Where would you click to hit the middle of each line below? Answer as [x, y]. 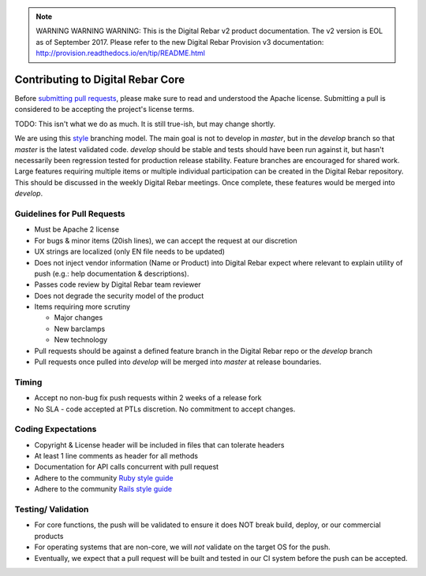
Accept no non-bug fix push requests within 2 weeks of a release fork [148, 398]
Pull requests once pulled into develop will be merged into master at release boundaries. [178, 362]
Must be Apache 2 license [77, 229]
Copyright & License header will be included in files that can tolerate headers [159, 444]
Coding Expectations [56, 429]
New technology [81, 340]
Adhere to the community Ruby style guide [104, 478]
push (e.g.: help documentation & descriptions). [112, 273]
